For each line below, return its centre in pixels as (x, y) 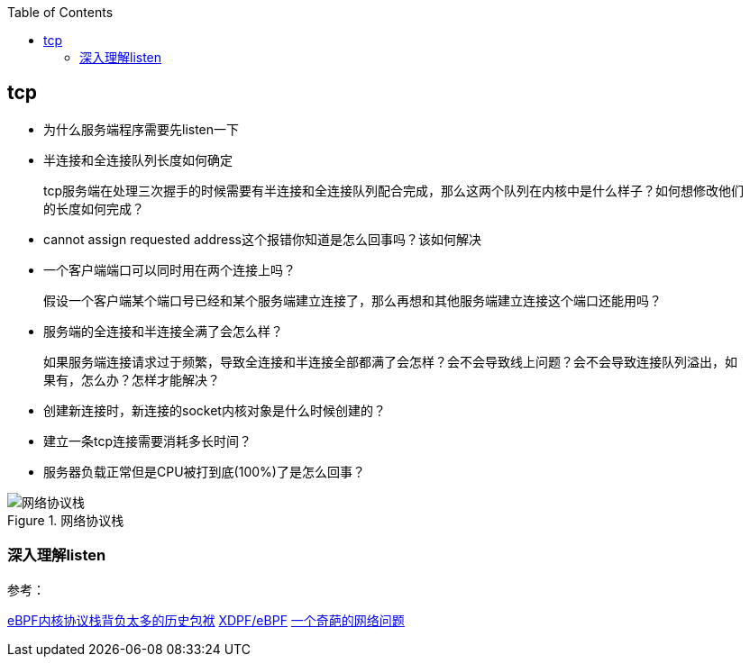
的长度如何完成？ (94, 208)
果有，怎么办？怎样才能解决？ (132, 379)
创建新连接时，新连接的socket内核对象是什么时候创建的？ (215, 410)
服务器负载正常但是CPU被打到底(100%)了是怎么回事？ (204, 471)
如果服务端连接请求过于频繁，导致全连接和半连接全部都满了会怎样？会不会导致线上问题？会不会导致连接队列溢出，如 (390, 361)
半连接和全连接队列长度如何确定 (138, 159)
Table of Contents (60, 12)
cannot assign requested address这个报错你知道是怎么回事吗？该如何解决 (262, 239)
